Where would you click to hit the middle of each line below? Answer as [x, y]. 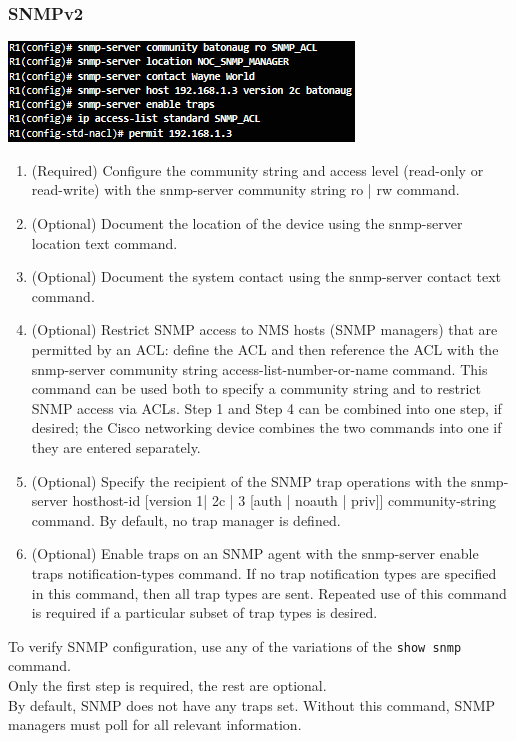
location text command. [104, 242]
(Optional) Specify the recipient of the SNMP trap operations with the [249, 480]
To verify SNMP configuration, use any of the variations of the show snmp [235, 645]
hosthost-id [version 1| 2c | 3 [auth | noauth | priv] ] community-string [284, 500]
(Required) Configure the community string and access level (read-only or [257, 169]
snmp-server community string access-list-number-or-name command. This [259, 368]
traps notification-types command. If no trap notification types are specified [264, 572]
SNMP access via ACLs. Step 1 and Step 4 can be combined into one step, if [266, 407]
